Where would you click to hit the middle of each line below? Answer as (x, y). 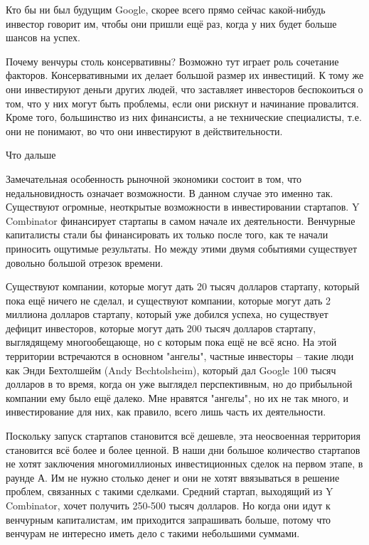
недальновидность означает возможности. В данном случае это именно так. (170, 192)
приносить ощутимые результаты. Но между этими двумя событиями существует (182, 248)
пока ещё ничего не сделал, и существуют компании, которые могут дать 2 (169, 300)
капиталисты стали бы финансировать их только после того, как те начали (167, 234)
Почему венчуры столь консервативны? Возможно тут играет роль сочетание (172, 61)
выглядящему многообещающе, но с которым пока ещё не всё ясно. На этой (171, 342)
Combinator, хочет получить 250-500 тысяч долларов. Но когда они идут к (168, 505)
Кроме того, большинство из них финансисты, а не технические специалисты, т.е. (184, 117)
